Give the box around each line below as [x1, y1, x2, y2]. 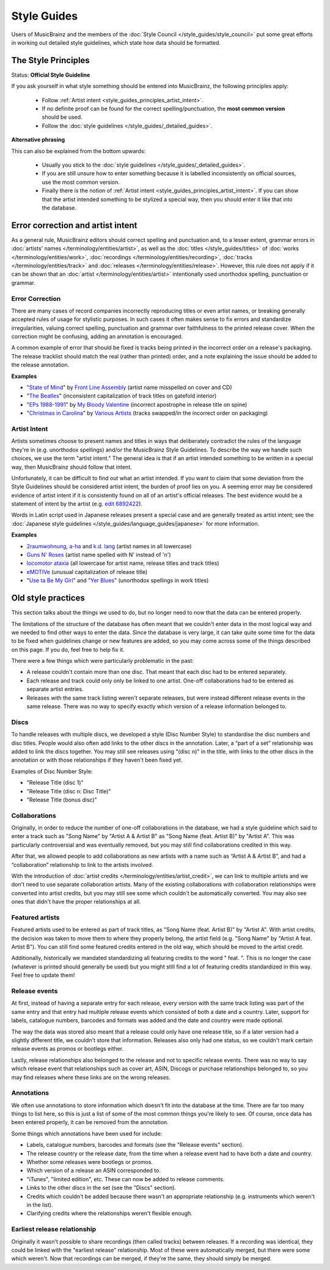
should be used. [42, 113, 82, 121]
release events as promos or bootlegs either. [11, 1045, 124, 1053]
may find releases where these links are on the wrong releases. [11, 1073, 171, 1081]
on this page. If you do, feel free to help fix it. [11, 646, 125, 653]
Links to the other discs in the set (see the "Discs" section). [26, 1184, 177, 1192]
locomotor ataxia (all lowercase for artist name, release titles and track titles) [26, 559, 219, 567]
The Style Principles [11, 55, 90, 66]
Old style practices [11, 593, 85, 603]
